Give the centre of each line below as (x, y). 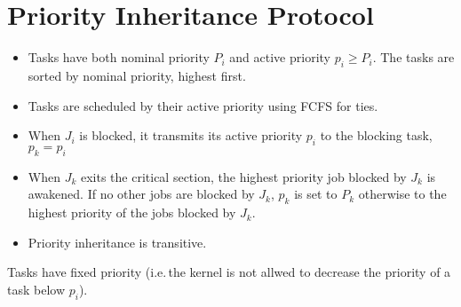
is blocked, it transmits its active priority (191, 135)
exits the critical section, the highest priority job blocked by (243, 176)
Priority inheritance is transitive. (117, 242)
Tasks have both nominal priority (119, 57)
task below (36, 289)
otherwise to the (402, 194)
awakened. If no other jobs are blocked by (141, 194)
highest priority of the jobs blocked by (132, 213)
